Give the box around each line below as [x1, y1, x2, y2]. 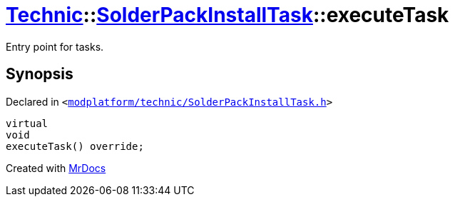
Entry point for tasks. [6, 40, 104, 53]
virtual [6, 117, 48, 129]
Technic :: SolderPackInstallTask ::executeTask [6, 3, 449, 27]
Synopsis [6, 65, 73, 84]
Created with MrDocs [6, 161, 106, 174]
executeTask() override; [6, 140, 144, 152]
